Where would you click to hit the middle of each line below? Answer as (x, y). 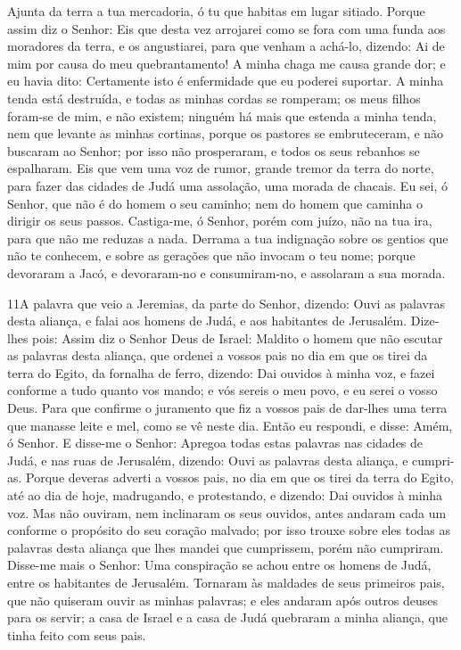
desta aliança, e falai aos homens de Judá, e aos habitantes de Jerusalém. (207, 321)
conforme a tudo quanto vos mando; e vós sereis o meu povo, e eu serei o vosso (222, 390)
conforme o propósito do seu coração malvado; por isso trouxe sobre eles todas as (229, 530)
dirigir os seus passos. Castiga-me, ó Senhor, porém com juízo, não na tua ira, (220, 221)
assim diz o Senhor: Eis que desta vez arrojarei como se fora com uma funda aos (226, 28)
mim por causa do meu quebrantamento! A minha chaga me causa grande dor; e (226, 63)
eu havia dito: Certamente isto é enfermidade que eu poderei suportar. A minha (226, 81)
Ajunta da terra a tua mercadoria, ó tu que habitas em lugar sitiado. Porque (216, 11)
